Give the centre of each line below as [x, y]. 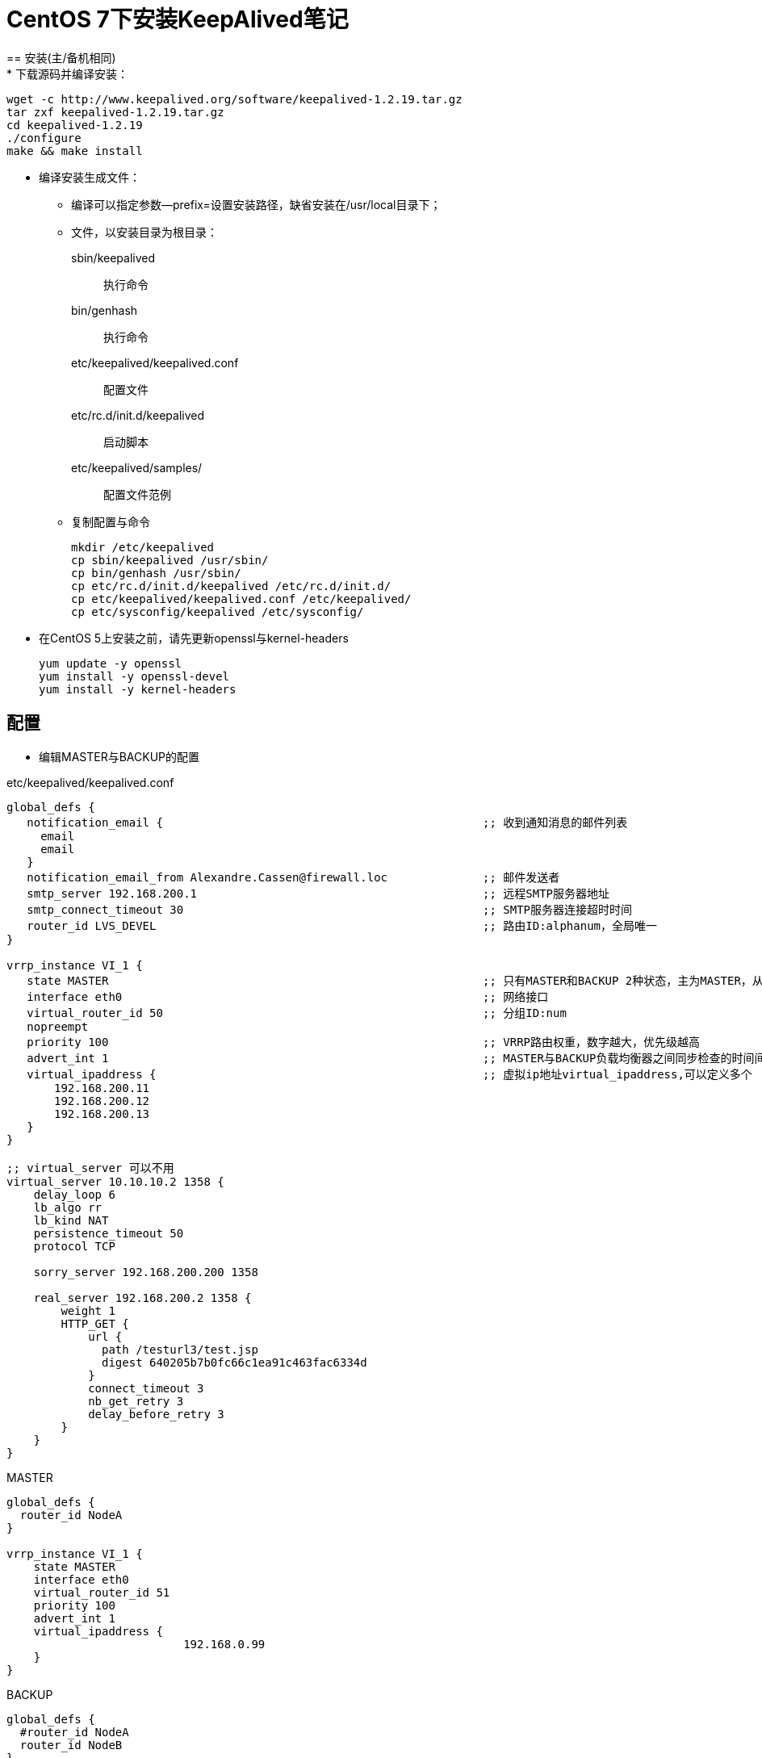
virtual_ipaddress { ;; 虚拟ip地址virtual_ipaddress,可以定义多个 [389, 1074]
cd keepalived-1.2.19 [75, 125]
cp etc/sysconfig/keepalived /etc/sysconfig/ [218, 611]
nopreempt [58, 1026]
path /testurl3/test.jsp [180, 1349]
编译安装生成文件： [90, 177]
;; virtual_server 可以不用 [90, 1168]
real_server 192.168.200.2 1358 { [142, 1298]
